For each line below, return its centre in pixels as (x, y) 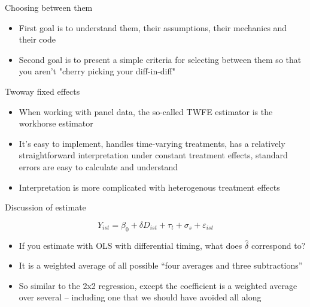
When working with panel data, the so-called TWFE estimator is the (146, 111)
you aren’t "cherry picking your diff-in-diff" (97, 71)
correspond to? (278, 245)
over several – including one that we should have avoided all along (140, 297)
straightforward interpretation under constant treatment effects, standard (153, 155)
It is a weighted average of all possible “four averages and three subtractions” (161, 265)
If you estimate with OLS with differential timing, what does (130, 245)
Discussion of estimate (45, 207)
